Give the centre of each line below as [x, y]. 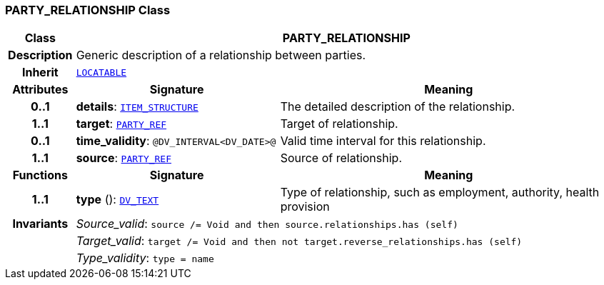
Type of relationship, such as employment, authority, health [440, 192]
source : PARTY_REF [124, 158]
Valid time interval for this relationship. [383, 141]
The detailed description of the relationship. [398, 107]
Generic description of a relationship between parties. [221, 55]
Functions [40, 175]
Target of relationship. [339, 124]
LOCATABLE [101, 72]
